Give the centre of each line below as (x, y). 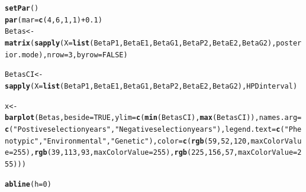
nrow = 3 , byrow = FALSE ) (87, 55)
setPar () (22, 8)
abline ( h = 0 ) (28, 184)
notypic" (22, 141)
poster (289, 43)
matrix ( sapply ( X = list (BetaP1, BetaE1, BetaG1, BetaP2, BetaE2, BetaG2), (141, 43)
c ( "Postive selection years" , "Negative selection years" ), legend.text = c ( (145, 129)
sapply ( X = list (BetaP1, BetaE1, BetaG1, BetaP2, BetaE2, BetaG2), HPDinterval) (151, 86)
